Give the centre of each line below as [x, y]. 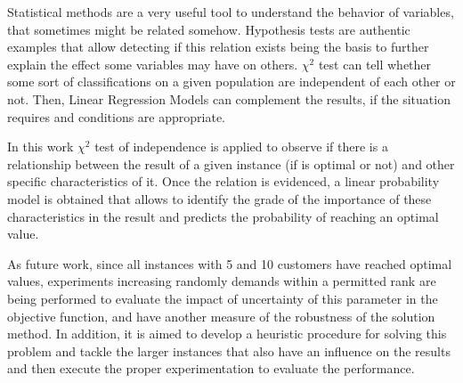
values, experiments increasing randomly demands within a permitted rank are [222, 281]
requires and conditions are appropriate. [116, 116]
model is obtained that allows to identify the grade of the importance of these [219, 198]
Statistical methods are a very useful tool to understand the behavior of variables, [231, 12]
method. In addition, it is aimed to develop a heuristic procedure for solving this [227, 334]
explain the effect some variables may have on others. [153, 64]
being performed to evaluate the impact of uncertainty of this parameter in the [223, 298]
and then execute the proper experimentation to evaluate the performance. [211, 368]
